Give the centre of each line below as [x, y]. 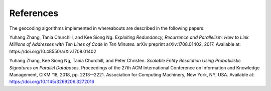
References [34, 13]
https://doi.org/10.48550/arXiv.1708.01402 [53, 51]
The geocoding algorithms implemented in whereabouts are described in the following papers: [107, 28]
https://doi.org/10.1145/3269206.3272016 [52, 82]
